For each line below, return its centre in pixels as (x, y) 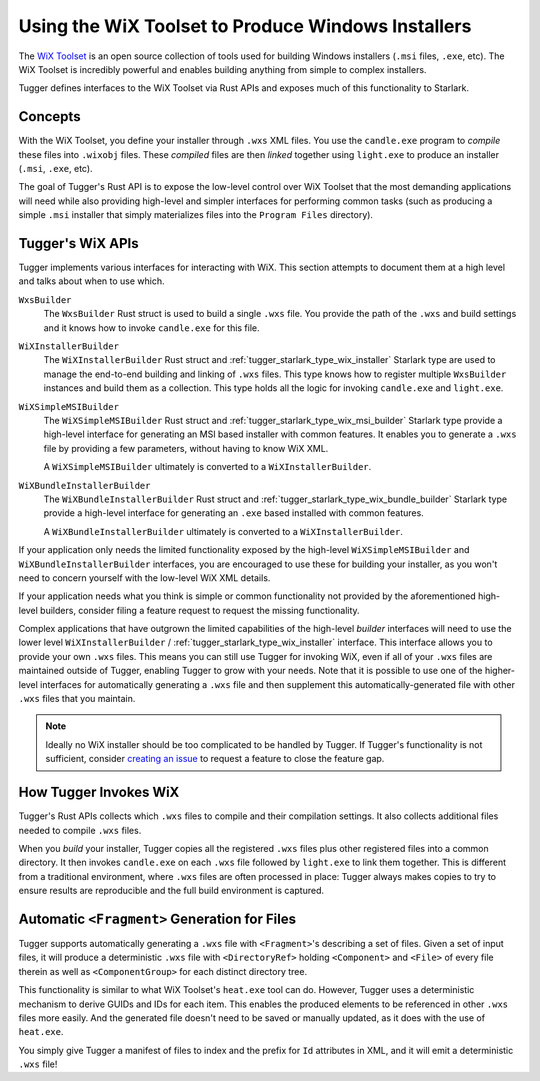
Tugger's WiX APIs (78, 243)
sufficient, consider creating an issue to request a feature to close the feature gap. (215, 759)
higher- (499, 671)
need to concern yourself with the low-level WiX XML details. (144, 577)
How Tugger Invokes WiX (99, 792)
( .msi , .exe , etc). (56, 169)
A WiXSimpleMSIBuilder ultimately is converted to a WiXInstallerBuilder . (207, 467)
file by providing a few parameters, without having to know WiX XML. (186, 448)
